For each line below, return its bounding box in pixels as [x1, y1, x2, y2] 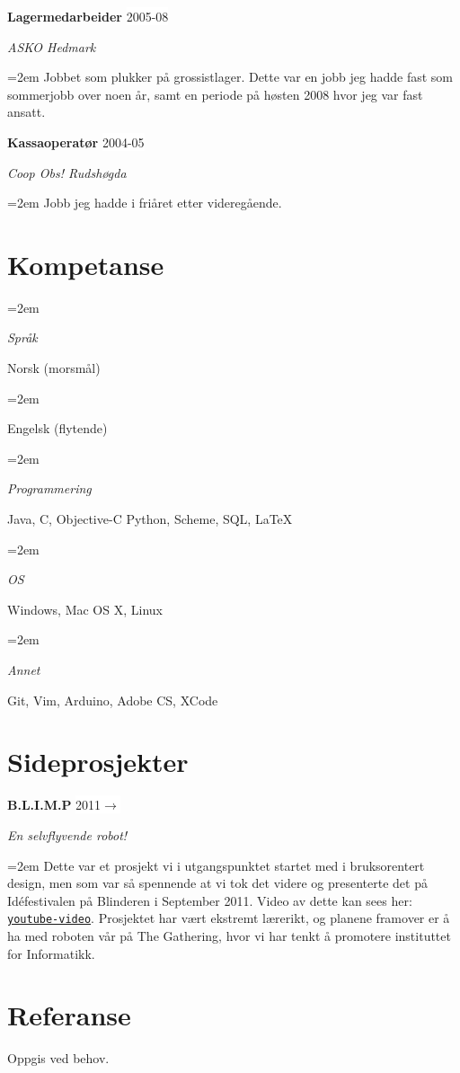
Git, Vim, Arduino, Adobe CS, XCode [7, 690, 218, 709]
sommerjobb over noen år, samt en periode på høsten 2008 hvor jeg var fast [7, 84, 423, 103]
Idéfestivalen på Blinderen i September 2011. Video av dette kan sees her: [7, 891, 412, 909]
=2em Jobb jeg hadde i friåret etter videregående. [7, 193, 282, 212]
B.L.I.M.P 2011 [7, 795, 102, 814]
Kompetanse [7, 245, 164, 282]
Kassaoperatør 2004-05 [7, 132, 145, 151]
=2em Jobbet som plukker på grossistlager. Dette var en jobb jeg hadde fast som [7, 67, 454, 86]
